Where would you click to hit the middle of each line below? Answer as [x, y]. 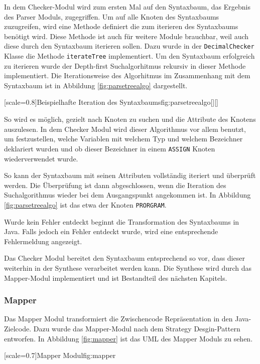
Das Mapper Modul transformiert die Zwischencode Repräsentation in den [118, 319]
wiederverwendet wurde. [41, 158]
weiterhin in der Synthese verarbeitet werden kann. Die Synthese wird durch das [128, 267]
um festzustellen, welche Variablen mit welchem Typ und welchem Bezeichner [123, 139]
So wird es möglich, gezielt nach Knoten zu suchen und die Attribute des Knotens [130, 119]
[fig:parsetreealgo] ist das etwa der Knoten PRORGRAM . [85, 204]
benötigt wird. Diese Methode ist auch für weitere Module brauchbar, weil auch [126, 36]
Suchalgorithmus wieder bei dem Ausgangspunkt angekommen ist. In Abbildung [127, 195]
